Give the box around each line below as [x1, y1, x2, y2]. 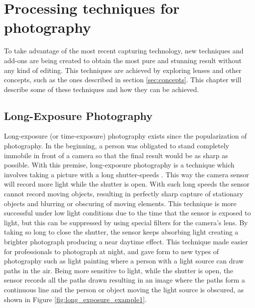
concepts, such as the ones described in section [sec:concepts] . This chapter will [4, 74, 242, 85]
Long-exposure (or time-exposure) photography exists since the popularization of [4, 131, 247, 141]
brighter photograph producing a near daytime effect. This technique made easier [4, 237, 248, 247]
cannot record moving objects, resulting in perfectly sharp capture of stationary [4, 189, 243, 199]
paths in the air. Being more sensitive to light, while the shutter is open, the [4, 265, 233, 275]
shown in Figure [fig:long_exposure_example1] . [4, 294, 147, 304]
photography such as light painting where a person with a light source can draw [4, 256, 244, 266]
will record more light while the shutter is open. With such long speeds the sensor [4, 179, 250, 189]
